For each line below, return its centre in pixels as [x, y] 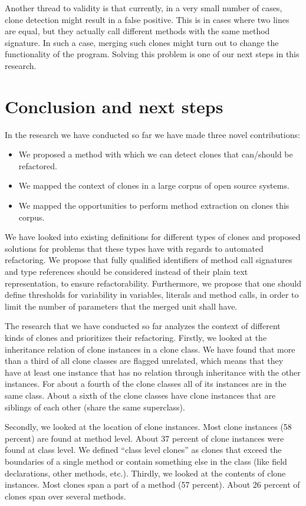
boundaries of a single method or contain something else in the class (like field [146, 461]
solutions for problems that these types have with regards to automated [134, 248]
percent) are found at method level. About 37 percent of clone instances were [144, 438]
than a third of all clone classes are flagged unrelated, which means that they [144, 361]
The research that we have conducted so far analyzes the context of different [143, 326]
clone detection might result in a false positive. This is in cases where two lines [147, 19]
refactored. [38, 165]
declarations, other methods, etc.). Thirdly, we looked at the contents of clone [145, 473]
